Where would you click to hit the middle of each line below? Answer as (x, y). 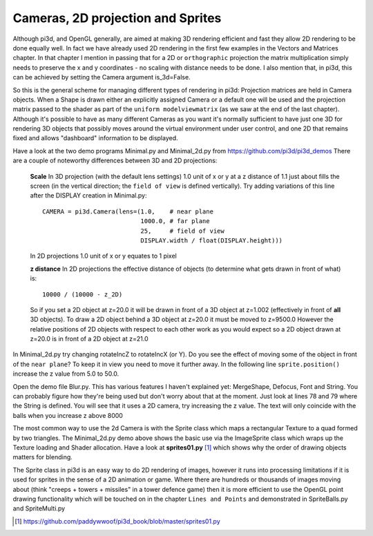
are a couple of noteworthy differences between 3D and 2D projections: (115, 161)
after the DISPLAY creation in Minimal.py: (88, 195)
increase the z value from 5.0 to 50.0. (66, 374)
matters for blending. (42, 457)
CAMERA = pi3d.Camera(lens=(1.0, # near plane (128, 211)
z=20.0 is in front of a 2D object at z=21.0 (89, 339)
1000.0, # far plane (175, 221)
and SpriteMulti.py (39, 508)
